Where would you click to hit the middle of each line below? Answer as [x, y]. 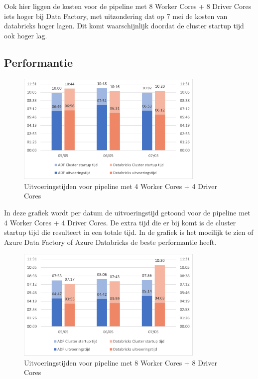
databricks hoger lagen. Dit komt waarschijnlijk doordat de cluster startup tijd [124, 26]
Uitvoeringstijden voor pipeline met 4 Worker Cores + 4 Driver [121, 186]
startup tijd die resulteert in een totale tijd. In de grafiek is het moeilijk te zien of [129, 232]
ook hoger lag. [26, 35]
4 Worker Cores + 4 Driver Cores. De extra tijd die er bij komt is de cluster [120, 222]
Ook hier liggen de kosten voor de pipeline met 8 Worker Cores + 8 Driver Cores [128, 6]
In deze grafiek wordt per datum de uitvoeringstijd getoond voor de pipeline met [127, 212]
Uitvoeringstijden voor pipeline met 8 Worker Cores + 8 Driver [121, 362]
